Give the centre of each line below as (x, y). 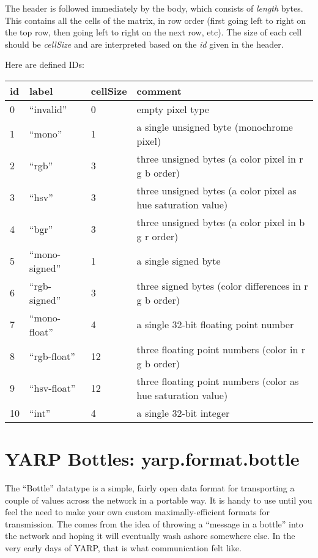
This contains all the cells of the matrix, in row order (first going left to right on (156, 20)
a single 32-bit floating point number (215, 325)
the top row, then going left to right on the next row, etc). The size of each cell (153, 32)
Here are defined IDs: (45, 64)
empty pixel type (173, 109)
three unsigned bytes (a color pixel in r (220, 158)
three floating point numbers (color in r (221, 349)
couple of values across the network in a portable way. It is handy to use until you (159, 500)
